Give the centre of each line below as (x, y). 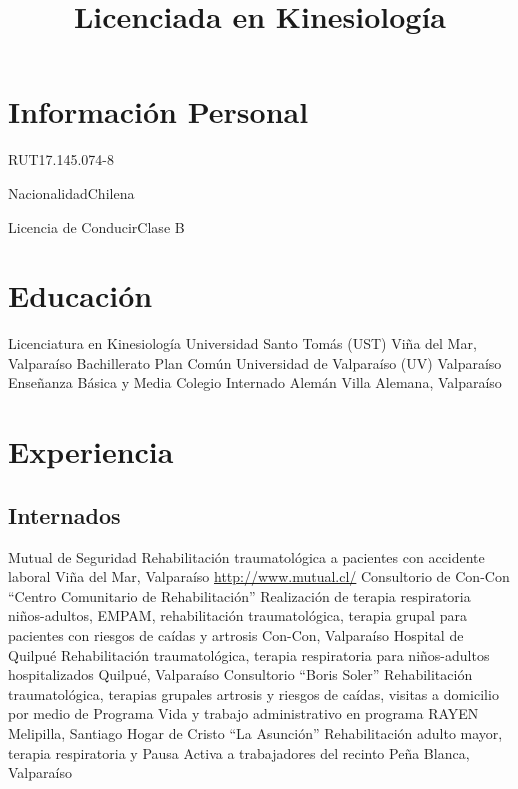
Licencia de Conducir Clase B (96, 226)
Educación (80, 295)
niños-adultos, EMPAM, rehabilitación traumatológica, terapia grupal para (237, 615)
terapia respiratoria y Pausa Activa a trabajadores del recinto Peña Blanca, (239, 752)
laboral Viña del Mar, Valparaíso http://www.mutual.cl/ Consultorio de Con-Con (259, 576)
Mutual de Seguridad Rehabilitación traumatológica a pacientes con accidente (246, 556)
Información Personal (158, 111)
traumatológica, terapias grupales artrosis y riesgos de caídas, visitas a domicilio (253, 693)
